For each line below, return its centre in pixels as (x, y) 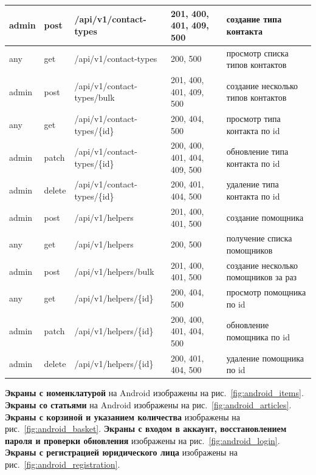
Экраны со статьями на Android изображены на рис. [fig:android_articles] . (148, 404)
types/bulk (94, 97)
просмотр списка (257, 52)
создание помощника (265, 217)
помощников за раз (262, 277)
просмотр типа (253, 118)
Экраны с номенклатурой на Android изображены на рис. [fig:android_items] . (154, 393)
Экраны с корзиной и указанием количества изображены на (122, 416)
